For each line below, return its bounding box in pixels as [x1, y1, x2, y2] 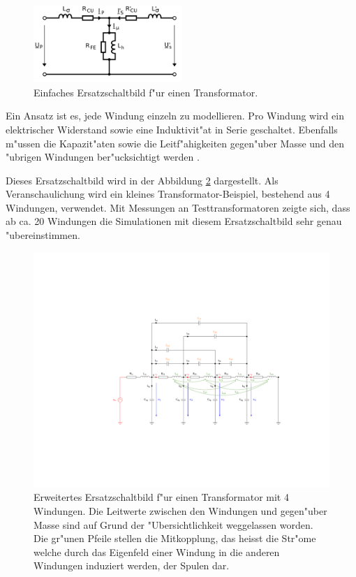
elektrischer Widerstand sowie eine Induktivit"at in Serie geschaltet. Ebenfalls [6, 122, 338, 136]
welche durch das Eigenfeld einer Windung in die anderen [34, 544, 280, 559]
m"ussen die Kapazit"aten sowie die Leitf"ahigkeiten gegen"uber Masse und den [6, 136, 345, 150]
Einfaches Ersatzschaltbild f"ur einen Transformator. [34, 85, 258, 99]
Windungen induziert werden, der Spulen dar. [34, 558, 230, 573]
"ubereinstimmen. [6, 228, 80, 242]
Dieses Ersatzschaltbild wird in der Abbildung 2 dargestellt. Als [6, 173, 279, 187]
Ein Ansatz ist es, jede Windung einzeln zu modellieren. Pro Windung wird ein [6, 108, 344, 123]
